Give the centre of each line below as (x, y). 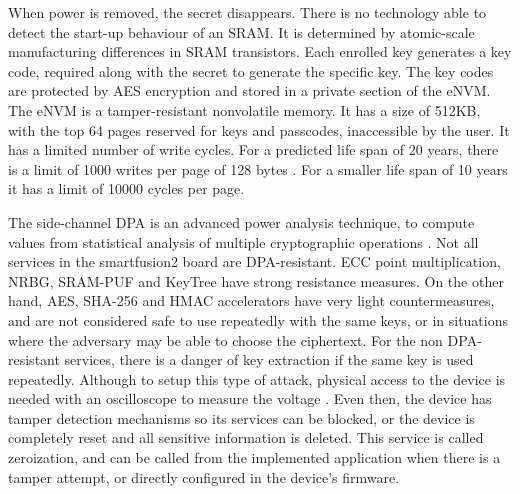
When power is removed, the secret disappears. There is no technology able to (247, 12)
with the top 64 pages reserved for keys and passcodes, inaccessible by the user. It (259, 129)
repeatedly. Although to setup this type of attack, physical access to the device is (257, 378)
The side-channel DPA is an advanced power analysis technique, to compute (241, 221)
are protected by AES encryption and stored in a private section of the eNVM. (249, 90)
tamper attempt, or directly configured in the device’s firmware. (204, 476)
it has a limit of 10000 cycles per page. (126, 188)
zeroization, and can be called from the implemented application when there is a (254, 457)
